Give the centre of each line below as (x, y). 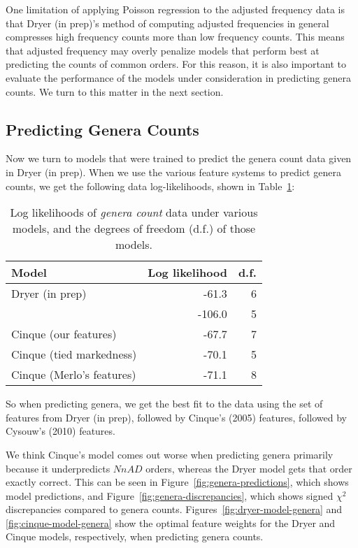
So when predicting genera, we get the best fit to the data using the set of (164, 404)
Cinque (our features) (64, 334)
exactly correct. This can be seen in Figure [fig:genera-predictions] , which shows (177, 482)
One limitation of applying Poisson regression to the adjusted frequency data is (175, 9)
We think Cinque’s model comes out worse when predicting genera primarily (170, 454)
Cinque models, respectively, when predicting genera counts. (135, 536)
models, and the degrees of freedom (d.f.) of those (134, 229)
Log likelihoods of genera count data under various (134, 212)
